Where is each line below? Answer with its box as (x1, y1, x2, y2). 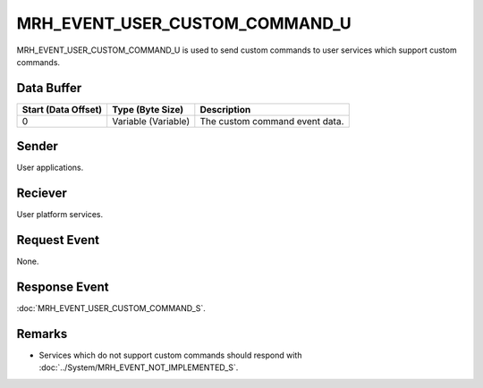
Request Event (16, 232, 100, 248)
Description (199, 103, 251, 115)
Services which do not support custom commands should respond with (38, 350, 302, 360)
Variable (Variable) (112, 114, 191, 127)
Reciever (16, 186, 67, 201)
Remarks (16, 326, 68, 342)
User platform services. (16, 209, 103, 220)
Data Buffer (16, 80, 82, 96)
